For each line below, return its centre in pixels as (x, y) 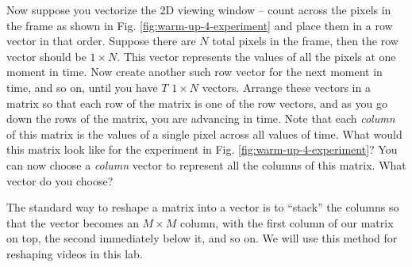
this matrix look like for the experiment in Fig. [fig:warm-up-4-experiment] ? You (202, 149)
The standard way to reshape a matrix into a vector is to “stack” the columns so (203, 207)
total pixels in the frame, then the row (305, 41)
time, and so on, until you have (82, 87)
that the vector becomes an (73, 222)
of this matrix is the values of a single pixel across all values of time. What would (204, 133)
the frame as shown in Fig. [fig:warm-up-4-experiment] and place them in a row (200, 25)
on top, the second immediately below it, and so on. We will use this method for (202, 238)
